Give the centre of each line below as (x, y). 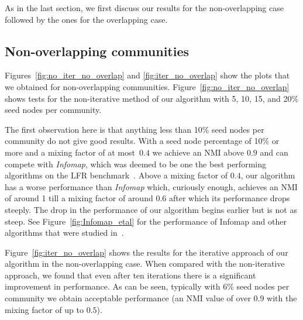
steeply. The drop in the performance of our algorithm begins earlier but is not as (151, 209)
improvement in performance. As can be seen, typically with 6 (116, 286)
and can (274, 152)
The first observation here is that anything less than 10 (104, 129)
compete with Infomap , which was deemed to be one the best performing (135, 164)
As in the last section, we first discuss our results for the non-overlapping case (144, 8)
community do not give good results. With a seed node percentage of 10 (134, 141)
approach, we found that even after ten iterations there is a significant (130, 275)
